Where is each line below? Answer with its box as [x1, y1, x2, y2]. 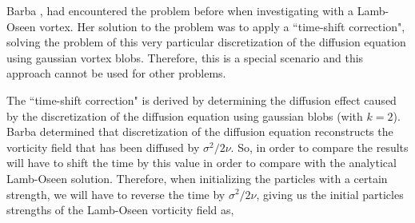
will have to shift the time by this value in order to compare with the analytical [6, 154, 397, 171]
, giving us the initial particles [256, 185, 404, 202]
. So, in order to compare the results [230, 138, 409, 155]
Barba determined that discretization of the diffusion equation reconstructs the [6, 123, 393, 140]
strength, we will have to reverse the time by [6, 185, 225, 202]
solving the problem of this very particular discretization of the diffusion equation [6, 34, 406, 50]
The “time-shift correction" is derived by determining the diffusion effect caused [6, 91, 397, 108]
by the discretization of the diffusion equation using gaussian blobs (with [6, 107, 363, 124]
